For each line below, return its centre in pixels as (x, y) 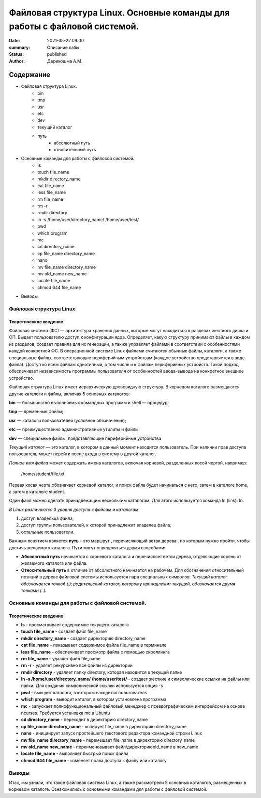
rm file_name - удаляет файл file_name (61, 658)
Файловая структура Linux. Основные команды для (119, 13)
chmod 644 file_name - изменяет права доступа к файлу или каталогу (94, 760)
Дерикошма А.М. (65, 61)
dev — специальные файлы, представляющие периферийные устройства (85, 438)
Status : (16, 54)
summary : (20, 47)
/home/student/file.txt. (43, 474)
